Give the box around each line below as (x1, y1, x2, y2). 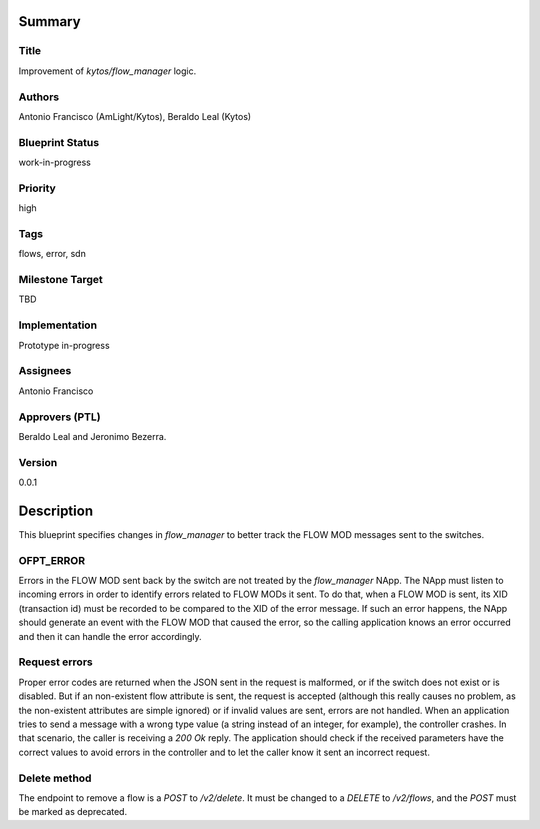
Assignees (18, 364, 72, 378)
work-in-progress (18, 156, 92, 169)
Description (18, 502, 94, 519)
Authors (18, 90, 60, 104)
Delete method (18, 771, 92, 785)
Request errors (18, 655, 94, 669)
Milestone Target (18, 273, 104, 287)
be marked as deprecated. (18, 806, 128, 818)
